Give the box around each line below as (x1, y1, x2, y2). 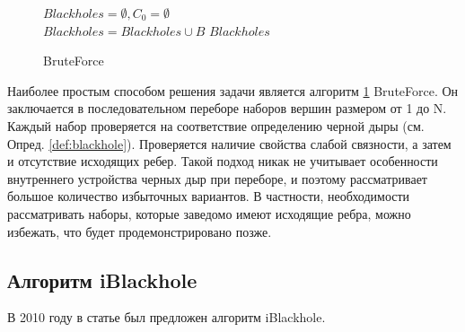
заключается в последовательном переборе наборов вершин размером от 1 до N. (7, 99, 447, 118)
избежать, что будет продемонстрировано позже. (7, 222, 272, 240)
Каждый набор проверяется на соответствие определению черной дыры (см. (7, 116, 425, 135)
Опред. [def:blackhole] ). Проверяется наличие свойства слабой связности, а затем (7, 134, 452, 153)
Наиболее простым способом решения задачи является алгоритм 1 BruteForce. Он (7, 81, 459, 100)
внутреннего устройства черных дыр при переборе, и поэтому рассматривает (7, 169, 427, 188)
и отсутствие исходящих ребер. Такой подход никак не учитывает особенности (7, 152, 438, 170)
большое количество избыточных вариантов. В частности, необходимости (7, 187, 410, 205)
